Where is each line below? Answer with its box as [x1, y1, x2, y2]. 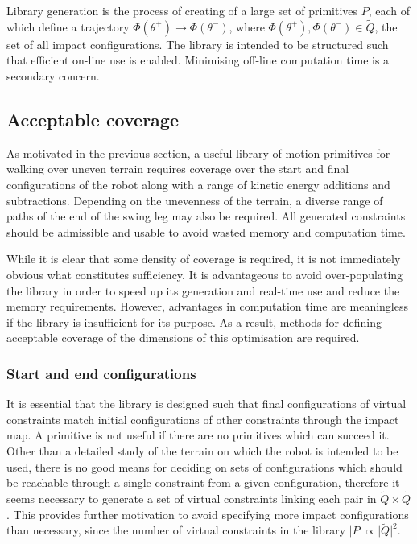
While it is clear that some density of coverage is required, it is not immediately [6, 250, 401, 267]
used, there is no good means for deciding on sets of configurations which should [6, 458, 403, 475]
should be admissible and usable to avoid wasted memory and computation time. [6, 223, 406, 240]
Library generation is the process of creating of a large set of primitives [6, 2, 358, 19]
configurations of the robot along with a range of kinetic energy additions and [6, 175, 390, 192]
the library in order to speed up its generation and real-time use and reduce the [6, 282, 400, 299]
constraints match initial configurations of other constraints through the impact [6, 410, 399, 427]
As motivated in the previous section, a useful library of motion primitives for [6, 144, 390, 161]
